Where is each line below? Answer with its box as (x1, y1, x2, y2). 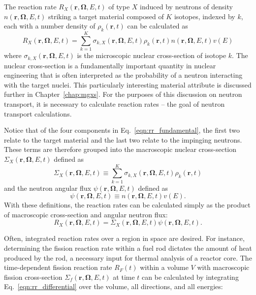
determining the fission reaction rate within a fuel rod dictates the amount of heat (4, 243, 252, 253)
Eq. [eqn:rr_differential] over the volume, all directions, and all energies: (4, 281, 223, 292)
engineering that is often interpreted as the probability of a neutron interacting (4, 70, 243, 80)
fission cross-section (4, 271, 63, 282)
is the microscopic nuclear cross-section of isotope (77, 50, 226, 60)
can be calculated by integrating (142, 271, 239, 282)
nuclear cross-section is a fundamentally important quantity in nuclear (4, 60, 216, 70)
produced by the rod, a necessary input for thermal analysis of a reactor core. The (4, 252, 252, 263)
